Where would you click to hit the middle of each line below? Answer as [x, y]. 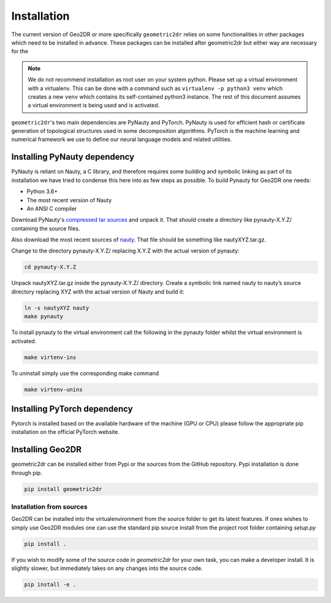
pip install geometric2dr [63, 489]
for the [20, 51]
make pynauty [44, 317]
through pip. [27, 472]
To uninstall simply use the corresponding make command [85, 373]
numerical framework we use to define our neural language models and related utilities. [122, 139]
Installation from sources [50, 507]
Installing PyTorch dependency [72, 408]
